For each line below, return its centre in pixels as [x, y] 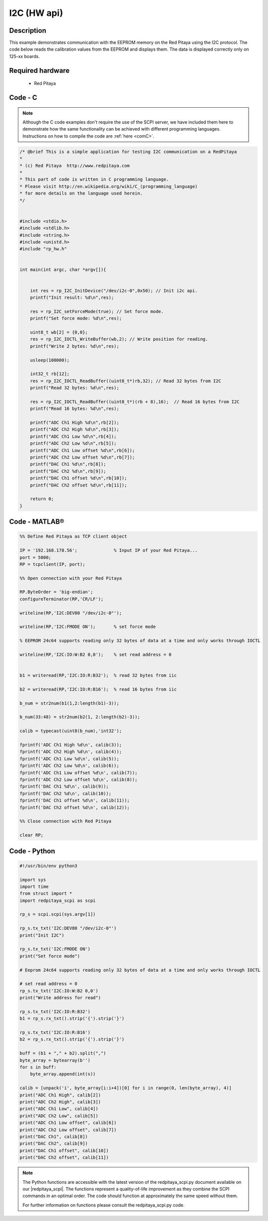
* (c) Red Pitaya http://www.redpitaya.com [75, 166]
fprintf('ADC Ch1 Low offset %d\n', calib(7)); [78, 773]
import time [34, 886]
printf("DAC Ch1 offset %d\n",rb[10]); [79, 478]
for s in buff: [38, 1067]
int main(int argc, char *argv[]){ [63, 270]
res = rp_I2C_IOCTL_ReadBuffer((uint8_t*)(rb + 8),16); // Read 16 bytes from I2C [135, 402]
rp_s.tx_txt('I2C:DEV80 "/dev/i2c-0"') [68, 928]
